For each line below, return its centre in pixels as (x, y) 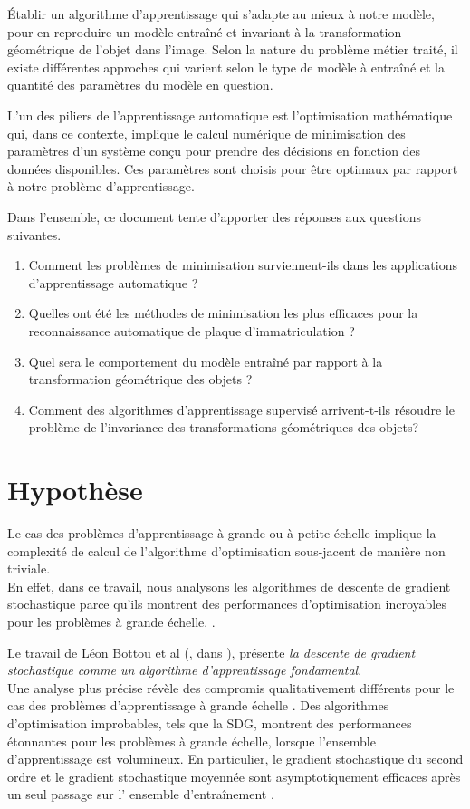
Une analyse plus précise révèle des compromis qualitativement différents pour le (231, 687)
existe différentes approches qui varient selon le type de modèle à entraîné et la (226, 67)
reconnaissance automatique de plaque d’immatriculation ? (192, 330)
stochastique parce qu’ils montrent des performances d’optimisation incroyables (227, 604)
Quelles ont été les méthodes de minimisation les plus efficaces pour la (223, 313)
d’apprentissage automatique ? (113, 282)
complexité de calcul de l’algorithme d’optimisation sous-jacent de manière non (226, 550)
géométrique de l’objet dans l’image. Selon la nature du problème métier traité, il (233, 49)
